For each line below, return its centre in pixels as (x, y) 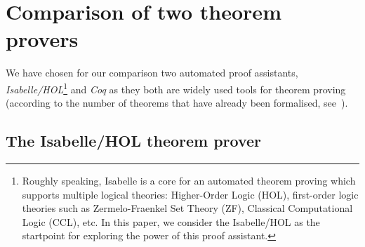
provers (42, 39)
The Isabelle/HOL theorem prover (134, 141)
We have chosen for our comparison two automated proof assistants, (152, 73)
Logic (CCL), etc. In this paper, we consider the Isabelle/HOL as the (171, 221)
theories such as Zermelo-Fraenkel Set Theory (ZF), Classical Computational (187, 208)
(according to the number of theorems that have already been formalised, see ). (177, 103)
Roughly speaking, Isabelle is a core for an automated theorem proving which (189, 180)
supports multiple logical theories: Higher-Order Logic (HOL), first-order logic (190, 194)
